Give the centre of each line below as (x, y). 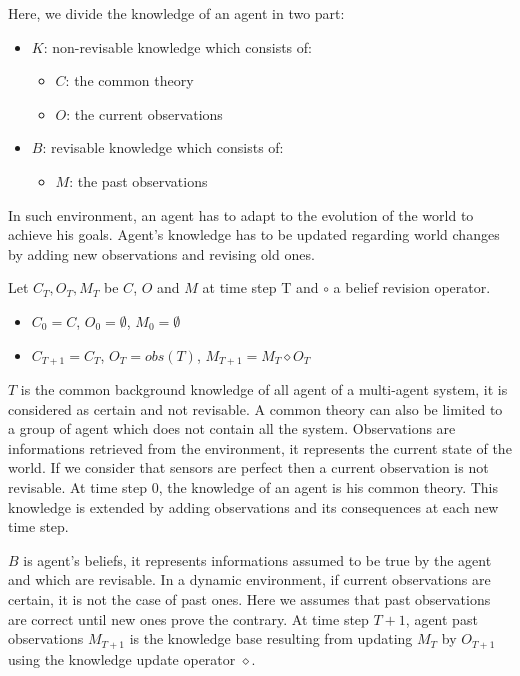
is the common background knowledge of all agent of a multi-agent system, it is (264, 388)
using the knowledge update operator (122, 658)
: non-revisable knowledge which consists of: (177, 46)
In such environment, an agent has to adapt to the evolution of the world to (241, 214)
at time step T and (260, 287)
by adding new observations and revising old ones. (161, 253)
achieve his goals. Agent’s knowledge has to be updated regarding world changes (254, 234)
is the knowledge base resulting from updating (271, 638)
